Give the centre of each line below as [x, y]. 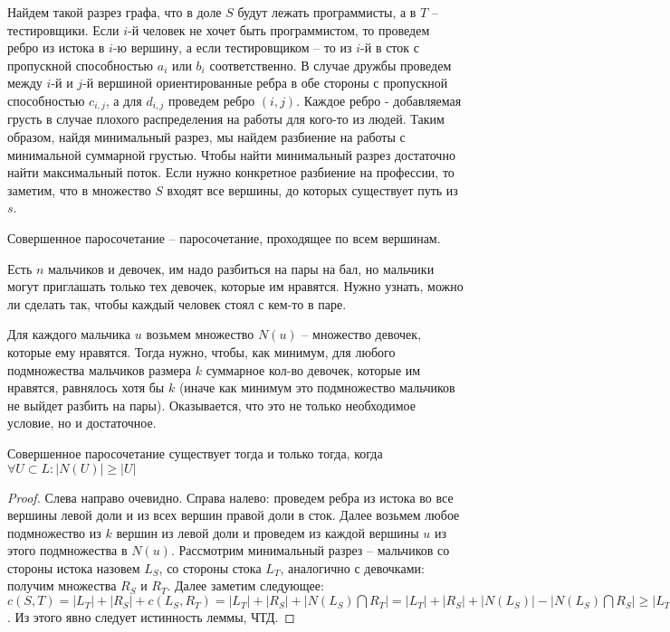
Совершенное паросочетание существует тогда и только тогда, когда [195, 453]
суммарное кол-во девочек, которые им [313, 369]
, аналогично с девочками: [352, 567]
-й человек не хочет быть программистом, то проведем [279, 29]
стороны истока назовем [74, 567]
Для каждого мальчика [69, 334]
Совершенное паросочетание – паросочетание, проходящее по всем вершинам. [224, 237]
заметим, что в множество [79, 189]
